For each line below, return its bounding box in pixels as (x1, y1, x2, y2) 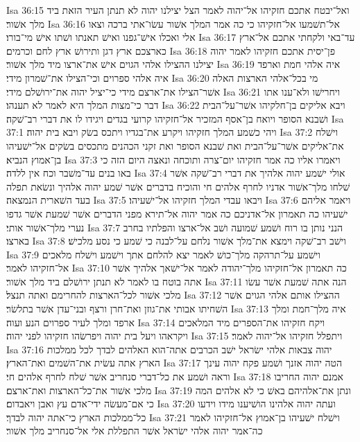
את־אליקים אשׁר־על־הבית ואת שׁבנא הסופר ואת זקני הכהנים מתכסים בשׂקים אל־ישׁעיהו (6, 138, 344, 152)
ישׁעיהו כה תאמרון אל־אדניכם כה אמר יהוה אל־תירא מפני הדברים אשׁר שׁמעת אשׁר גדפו (6, 206, 348, 220)
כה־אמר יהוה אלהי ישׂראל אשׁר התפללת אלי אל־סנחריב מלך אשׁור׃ (6, 423, 263, 438)
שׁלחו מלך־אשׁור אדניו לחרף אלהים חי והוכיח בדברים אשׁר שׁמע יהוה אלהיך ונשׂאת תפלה (6, 179, 350, 193)
